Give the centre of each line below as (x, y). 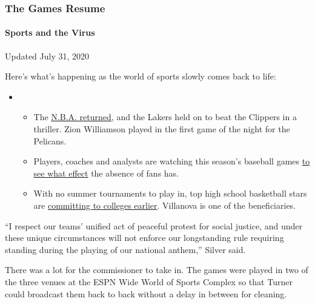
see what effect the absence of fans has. (106, 173)
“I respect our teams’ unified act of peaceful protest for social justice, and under (154, 225)
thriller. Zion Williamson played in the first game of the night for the (162, 129)
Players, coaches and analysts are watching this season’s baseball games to (172, 161)
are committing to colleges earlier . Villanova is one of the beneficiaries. (165, 205)
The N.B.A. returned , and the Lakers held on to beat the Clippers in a (165, 117)
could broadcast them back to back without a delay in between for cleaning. (146, 293)
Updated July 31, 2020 (47, 56)
